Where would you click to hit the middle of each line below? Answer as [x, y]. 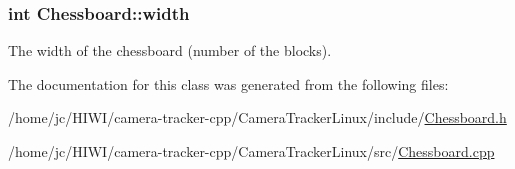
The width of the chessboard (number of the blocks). [170, 50]
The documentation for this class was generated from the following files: [228, 83]
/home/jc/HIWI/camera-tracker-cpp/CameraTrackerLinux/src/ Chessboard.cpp [251, 151]
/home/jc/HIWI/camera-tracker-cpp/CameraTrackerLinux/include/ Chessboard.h [257, 117]
